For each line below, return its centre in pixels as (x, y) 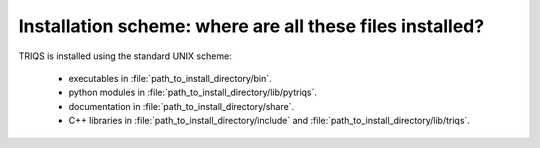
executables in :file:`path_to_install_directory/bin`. (170, 78)
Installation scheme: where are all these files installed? (251, 26)
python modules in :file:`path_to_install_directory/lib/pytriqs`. (193, 92)
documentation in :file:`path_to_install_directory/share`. (181, 106)
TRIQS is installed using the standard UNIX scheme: (125, 56)
